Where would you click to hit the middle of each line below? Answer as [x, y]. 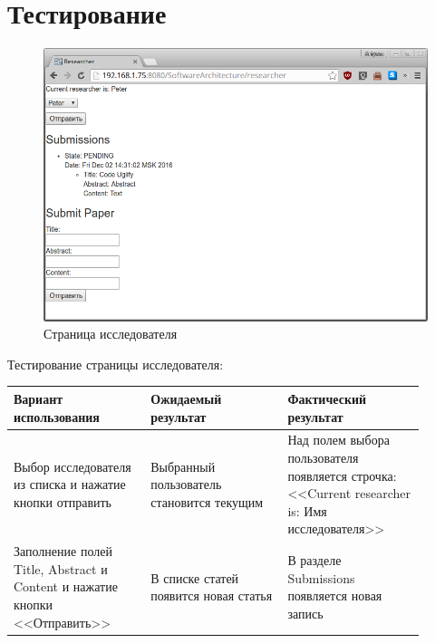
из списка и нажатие [70, 484]
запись [305, 613]
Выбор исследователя [72, 466]
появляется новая [335, 595]
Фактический [327, 398]
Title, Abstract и [61, 568]
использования [57, 416]
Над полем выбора [338, 440]
